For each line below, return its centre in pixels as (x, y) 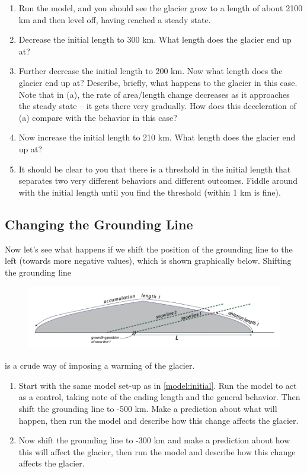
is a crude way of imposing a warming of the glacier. (100, 365)
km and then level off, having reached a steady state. (115, 19)
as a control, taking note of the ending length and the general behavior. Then (159, 397)
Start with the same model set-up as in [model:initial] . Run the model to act (158, 385)
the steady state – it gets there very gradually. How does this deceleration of (157, 106)
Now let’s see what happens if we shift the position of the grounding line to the (149, 249)
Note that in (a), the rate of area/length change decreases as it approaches (154, 94)
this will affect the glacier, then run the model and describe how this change (157, 451)
